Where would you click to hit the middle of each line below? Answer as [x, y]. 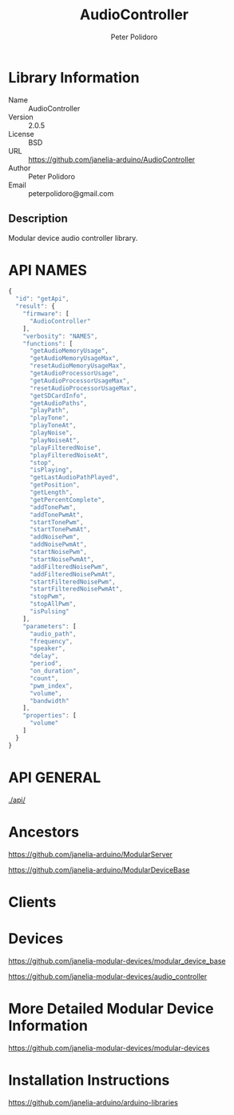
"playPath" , [49, 411]
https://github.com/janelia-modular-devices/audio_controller [108, 976]
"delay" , [44, 656]
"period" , [46, 664]
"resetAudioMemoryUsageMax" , [78, 366]
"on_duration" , [55, 671]
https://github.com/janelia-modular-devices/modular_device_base [117, 961]
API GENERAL [55, 777]
